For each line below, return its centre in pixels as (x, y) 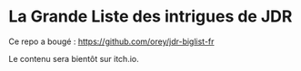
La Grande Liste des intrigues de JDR (150, 17)
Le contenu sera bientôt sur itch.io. (74, 58)
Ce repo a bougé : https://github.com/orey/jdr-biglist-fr (111, 41)
